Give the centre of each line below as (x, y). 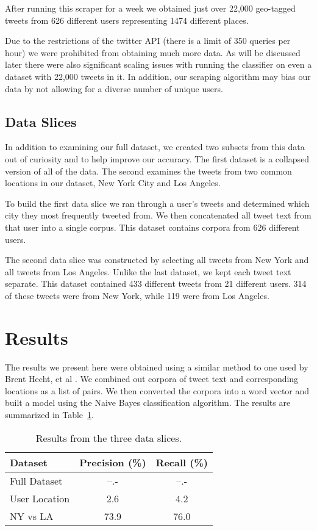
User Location (40, 498)
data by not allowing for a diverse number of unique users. (114, 88)
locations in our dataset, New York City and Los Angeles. (113, 183)
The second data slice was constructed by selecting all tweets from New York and (157, 260)
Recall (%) (182, 462)
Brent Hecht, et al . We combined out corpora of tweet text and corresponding (152, 379)
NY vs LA (32, 516)
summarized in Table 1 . (49, 414)
